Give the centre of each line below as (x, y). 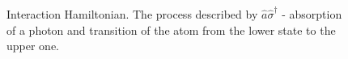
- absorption (312, 14)
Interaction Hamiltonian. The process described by (132, 14)
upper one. (33, 46)
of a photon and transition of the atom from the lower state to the (171, 29)
